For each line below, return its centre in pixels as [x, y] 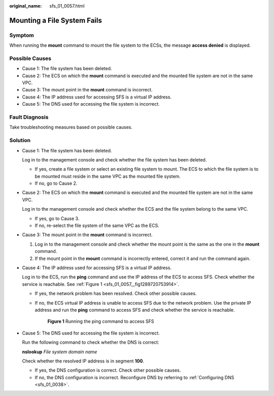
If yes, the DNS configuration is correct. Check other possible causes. [108, 370]
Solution [20, 141]
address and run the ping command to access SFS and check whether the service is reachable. [135, 310]
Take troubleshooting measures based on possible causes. [71, 127]
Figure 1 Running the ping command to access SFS [101, 321]
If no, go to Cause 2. [56, 183]
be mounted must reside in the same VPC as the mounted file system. [108, 176]
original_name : [26, 6]
